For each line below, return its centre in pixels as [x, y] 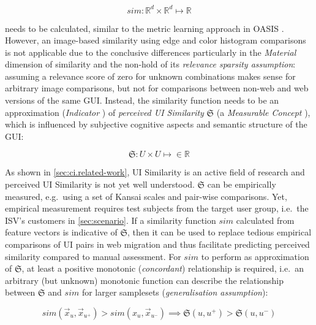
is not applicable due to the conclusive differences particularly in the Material [151, 52]
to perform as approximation [255, 256]
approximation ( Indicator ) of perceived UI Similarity [104, 112]
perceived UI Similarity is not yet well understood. [100, 184]
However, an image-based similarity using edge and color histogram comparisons [156, 40]
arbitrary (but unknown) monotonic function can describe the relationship [145, 280]
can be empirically [242, 184]
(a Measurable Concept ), [263, 112]
